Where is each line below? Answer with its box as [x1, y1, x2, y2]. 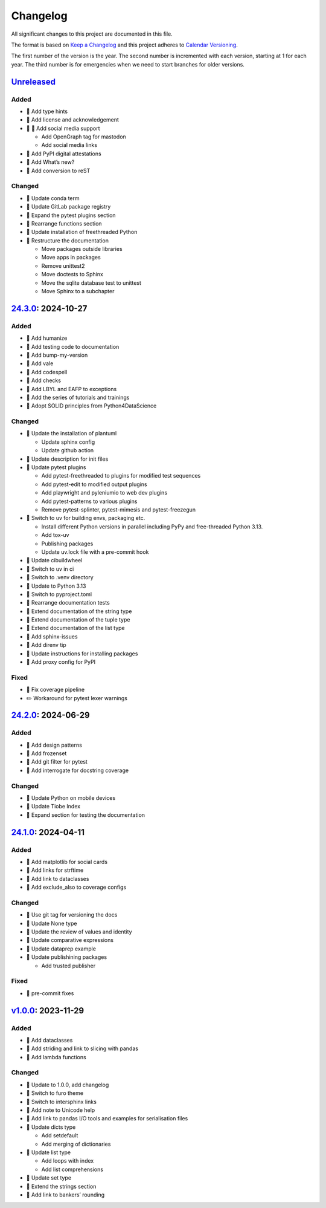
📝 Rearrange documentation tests [26, 599, 110, 606]
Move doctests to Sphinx [41, 271, 104, 278]
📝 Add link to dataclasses [26, 875, 89, 882]
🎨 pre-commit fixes [26, 989, 74, 997]
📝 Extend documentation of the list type [26, 625, 125, 632]
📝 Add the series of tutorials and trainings [26, 394, 130, 401]
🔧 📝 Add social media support [26, 125, 100, 132]
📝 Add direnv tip [26, 641, 66, 649]
